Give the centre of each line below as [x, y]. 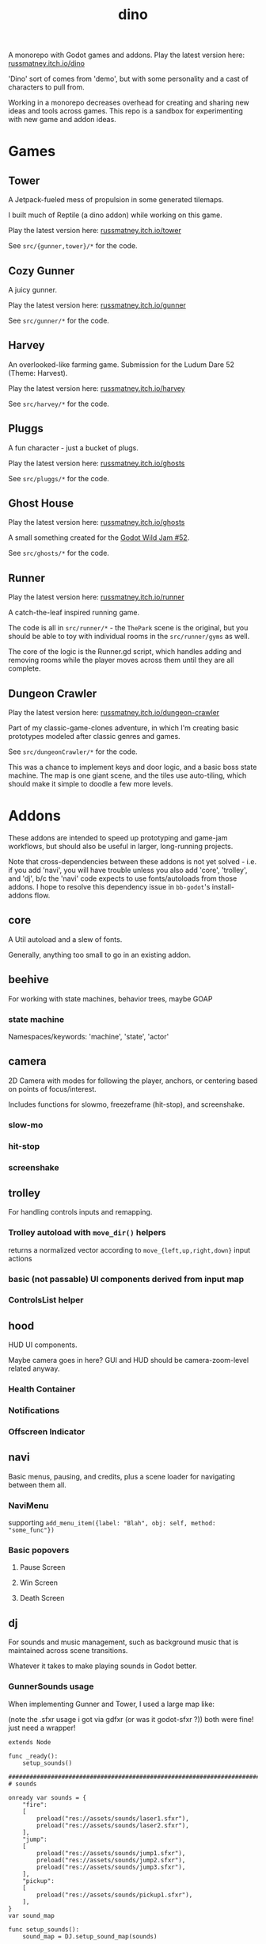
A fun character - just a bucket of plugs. [73, 448]
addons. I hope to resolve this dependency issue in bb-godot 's [109, 887]
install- [223, 887]
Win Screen [38, 1582]
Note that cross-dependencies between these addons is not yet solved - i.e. [133, 861]
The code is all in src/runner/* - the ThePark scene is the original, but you [128, 628]
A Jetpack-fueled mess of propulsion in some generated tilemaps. [116, 200]
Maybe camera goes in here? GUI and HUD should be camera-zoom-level [129, 1360]
